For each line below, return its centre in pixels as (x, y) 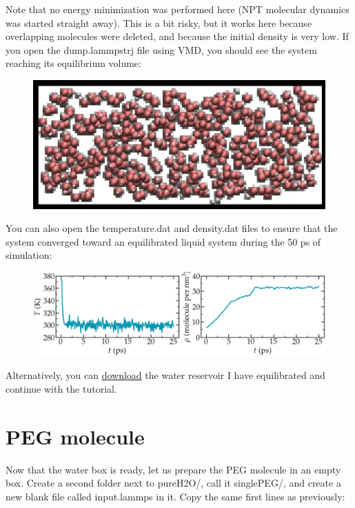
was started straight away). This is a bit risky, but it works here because (159, 22)
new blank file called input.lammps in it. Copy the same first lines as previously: (175, 496)
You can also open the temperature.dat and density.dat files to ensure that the (172, 228)
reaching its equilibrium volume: (73, 63)
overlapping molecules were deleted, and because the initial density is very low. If (177, 36)
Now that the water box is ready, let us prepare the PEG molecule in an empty (173, 469)
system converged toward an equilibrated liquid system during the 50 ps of (163, 241)
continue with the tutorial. (61, 389)
